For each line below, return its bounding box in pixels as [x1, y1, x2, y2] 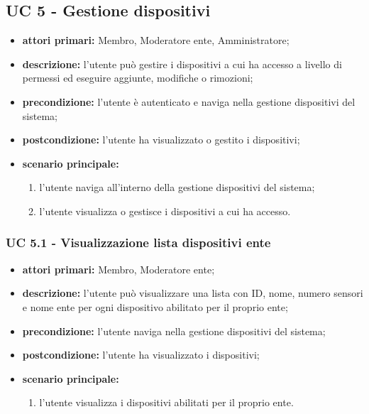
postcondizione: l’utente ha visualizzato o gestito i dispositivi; [22, 132, 300, 147]
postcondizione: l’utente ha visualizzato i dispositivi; [22, 347, 260, 362]
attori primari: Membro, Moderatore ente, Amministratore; [22, 33, 290, 48]
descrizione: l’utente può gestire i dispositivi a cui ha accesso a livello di [22, 56, 342, 71]
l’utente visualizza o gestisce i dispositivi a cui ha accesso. [39, 203, 291, 218]
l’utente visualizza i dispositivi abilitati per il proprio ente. [39, 395, 294, 410]
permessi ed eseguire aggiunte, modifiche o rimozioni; [22, 70, 253, 85]
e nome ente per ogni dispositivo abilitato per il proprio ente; [22, 299, 288, 314]
